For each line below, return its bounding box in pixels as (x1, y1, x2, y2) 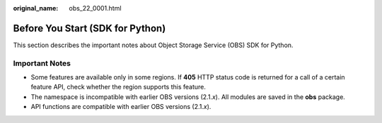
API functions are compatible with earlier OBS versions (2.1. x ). (30, 103, 212, 111)
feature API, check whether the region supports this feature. (30, 83, 207, 91)
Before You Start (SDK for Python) (13, 22, 166, 34)
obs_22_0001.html (69, 4, 122, 12)
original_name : (13, 4, 59, 12)
